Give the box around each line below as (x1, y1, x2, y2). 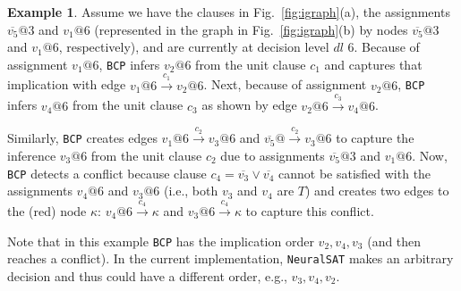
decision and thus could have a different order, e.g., (7, 266, 287, 285)
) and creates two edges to (305, 181, 449, 200)
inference (7, 145, 56, 164)
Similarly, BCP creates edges (7, 129, 158, 147)
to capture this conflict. (245, 202, 374, 220)
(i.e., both (163, 181, 218, 200)
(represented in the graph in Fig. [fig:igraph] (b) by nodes (94, 20, 408, 38)
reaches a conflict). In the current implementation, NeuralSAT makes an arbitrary (7, 249, 454, 268)
